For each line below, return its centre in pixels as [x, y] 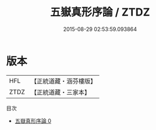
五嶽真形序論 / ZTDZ [100, 12]
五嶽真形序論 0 [33, 120]
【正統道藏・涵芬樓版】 [64, 81]
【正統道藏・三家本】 [61, 92]
